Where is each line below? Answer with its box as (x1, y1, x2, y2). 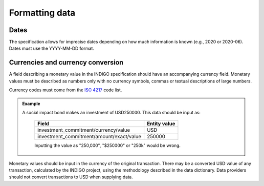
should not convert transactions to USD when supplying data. (9, 174, 133, 180)
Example (22, 101, 41, 106)
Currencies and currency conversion (9, 59, 124, 67)
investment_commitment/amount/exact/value (37, 133, 142, 140)
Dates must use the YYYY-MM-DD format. (9, 45, 94, 51)
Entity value (147, 120, 176, 127)
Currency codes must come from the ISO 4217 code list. (9, 87, 122, 93)
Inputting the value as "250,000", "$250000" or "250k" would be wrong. (34, 143, 181, 148)
